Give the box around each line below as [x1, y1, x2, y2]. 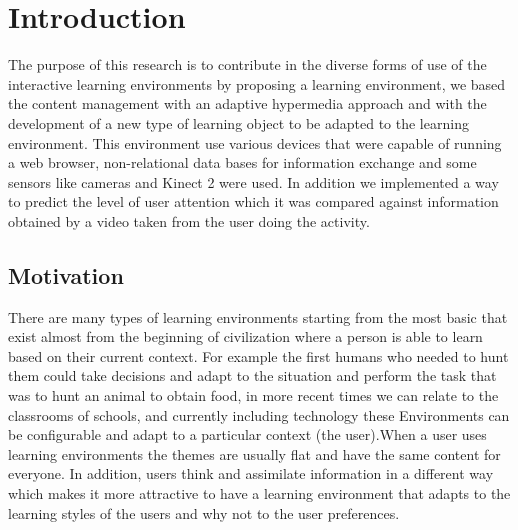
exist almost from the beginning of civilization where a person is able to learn [8, 326, 483, 347]
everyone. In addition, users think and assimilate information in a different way [8, 463, 494, 484]
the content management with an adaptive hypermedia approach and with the [8, 93, 487, 114]
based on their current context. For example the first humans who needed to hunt [8, 345, 509, 366]
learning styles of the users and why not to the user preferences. [8, 502, 400, 523]
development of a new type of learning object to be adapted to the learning [8, 112, 469, 133]
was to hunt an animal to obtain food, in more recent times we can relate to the [8, 385, 499, 406]
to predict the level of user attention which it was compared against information [8, 191, 499, 212]
